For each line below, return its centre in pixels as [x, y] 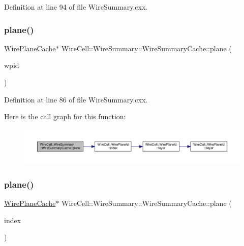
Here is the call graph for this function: [65, 116]
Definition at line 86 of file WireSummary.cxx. [76, 99]
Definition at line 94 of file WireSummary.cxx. [76, 7]
